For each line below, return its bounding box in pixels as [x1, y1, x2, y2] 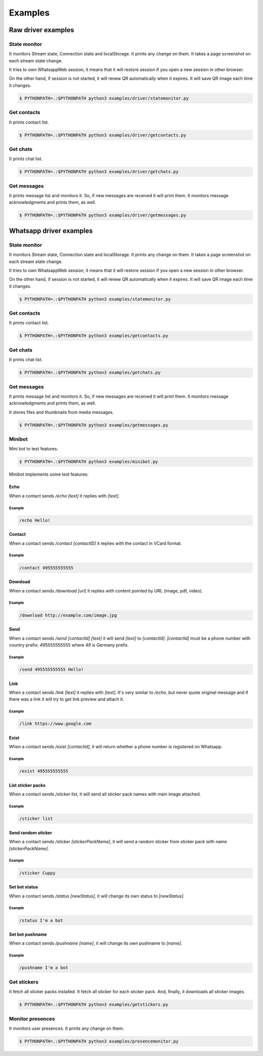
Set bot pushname [9, 931, 47, 937]
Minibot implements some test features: [9, 471, 89, 477]
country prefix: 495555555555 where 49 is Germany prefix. [9, 642, 129, 648]
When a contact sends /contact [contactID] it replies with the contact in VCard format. [9, 540, 182, 546]
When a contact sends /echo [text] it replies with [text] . [9, 493, 120, 499]
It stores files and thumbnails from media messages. [9, 409, 114, 415]
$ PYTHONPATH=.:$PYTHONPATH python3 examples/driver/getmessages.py [19, 212, 187, 218]
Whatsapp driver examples [9, 226, 93, 235]
